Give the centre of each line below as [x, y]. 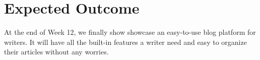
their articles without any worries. [56, 52]
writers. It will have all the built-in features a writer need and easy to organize [125, 42]
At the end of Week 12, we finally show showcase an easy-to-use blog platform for [130, 32]
